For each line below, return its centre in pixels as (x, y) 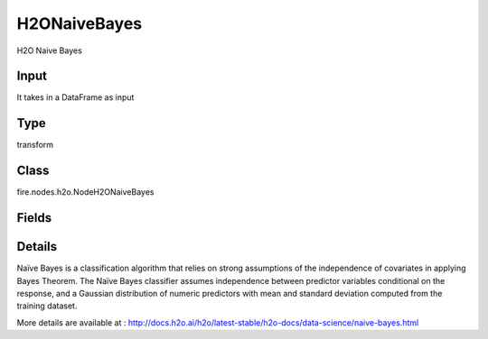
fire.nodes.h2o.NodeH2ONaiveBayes (85, 192)
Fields (34, 218)
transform (35, 145)
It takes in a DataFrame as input (75, 97)
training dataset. (47, 306)
